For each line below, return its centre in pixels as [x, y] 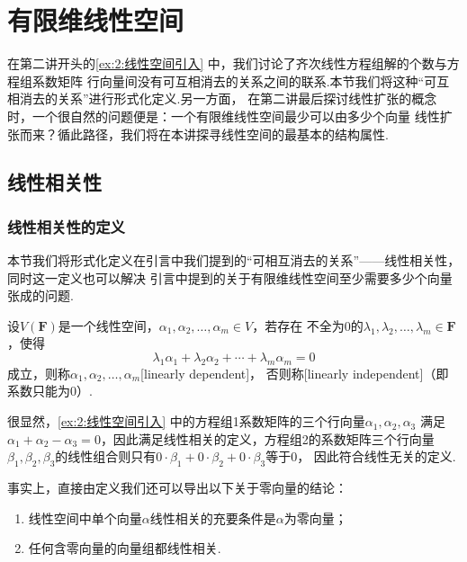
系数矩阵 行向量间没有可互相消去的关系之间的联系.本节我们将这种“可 [234, 80]
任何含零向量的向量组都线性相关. [125, 548]
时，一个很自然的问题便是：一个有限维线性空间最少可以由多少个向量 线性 [224, 116]
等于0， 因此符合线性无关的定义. [361, 456]
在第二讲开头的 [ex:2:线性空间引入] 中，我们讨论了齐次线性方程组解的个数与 [227, 63]
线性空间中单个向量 [85, 517]
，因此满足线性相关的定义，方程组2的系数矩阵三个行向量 [267, 438]
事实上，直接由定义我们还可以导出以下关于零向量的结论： [177, 488]
